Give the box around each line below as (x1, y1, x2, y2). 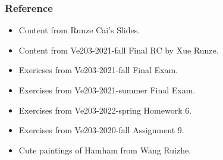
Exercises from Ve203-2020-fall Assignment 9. (18, 124, 184, 136)
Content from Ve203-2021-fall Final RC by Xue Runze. (18, 43, 219, 56)
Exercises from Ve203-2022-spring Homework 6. (18, 103, 192, 116)
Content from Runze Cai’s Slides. (18, 24, 140, 36)
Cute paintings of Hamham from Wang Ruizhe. (18, 143, 191, 156)
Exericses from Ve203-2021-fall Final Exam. (18, 64, 178, 76)
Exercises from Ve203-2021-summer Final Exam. (18, 84, 196, 96)
